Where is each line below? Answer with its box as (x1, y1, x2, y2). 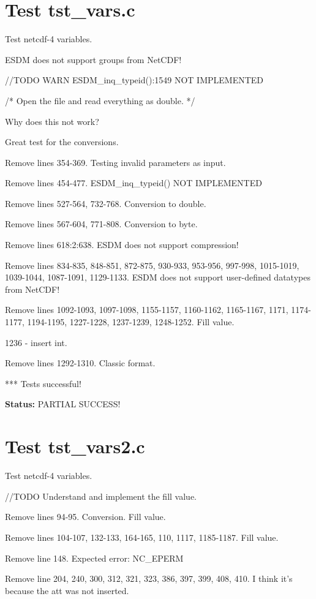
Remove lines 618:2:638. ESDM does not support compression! (5, 238, 239, 251)
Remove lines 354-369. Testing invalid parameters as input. (5, 156, 226, 168)
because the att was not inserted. (5, 584, 129, 597)
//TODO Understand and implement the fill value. (5, 489, 197, 502)
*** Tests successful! (5, 377, 81, 390)
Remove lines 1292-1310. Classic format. (5, 356, 156, 369)
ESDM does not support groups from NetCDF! (5, 53, 182, 66)
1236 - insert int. (5, 336, 67, 348)
